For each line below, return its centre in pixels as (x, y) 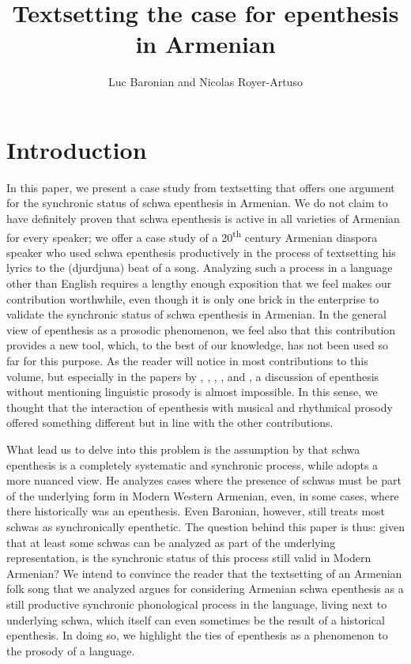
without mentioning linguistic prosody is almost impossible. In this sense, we (192, 392)
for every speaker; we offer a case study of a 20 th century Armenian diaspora (192, 236)
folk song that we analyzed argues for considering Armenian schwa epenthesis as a (205, 589)
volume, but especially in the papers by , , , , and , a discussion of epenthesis (193, 376)
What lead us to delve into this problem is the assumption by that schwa (183, 449)
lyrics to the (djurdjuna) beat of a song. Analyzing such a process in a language (200, 268)
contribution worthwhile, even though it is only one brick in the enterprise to (193, 298)
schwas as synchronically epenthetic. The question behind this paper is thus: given (205, 526)
